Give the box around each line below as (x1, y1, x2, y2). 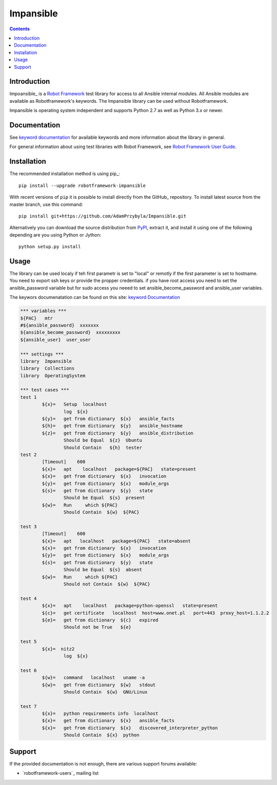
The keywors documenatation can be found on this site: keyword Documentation (9, 294, 181, 301)
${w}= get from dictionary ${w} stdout (42, 682, 156, 688)
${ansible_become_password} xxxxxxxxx (20, 329, 121, 335)
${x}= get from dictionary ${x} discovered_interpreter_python (42, 725, 218, 731)
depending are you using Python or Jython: (9, 232, 102, 238)
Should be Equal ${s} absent (63, 567, 142, 573)
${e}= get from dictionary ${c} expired (42, 617, 159, 623)
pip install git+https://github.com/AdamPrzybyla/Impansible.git (18, 213, 187, 219)
